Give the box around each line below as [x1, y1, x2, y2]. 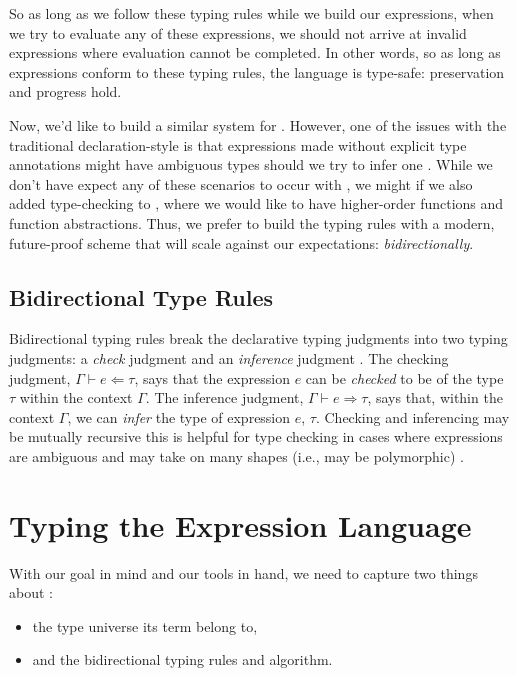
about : [9, 582, 53, 603]
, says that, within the [367, 387, 503, 408]
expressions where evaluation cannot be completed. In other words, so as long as [9, 42, 501, 63]
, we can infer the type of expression [67, 406, 291, 427]
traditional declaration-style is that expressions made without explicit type [9, 134, 467, 155]
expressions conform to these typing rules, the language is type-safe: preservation [9, 61, 505, 82]
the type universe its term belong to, [32, 615, 258, 636]
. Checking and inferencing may [315, 406, 510, 427]
